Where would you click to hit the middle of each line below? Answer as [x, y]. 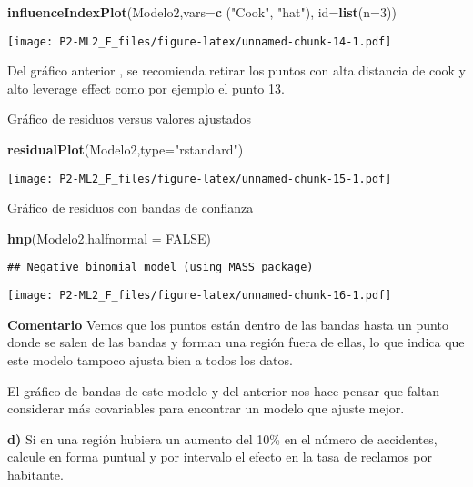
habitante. [35, 474]
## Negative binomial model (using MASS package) [161, 268]
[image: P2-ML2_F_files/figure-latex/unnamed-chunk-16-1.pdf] [200, 296]
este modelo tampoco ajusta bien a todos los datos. [150, 359]
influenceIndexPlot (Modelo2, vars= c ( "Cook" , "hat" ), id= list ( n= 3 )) [202, 12]
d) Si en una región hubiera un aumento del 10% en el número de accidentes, [222, 438]
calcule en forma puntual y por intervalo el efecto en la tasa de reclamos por [220, 457]
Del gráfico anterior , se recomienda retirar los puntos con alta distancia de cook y [236, 70]
